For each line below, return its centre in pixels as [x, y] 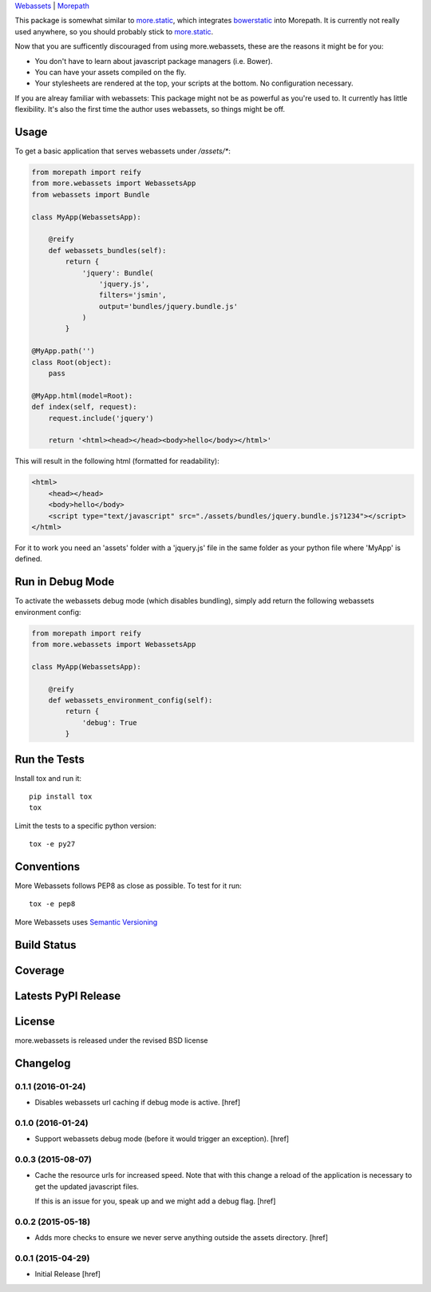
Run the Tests [50, 759]
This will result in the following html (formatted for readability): [117, 461]
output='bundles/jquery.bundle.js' [168, 306]
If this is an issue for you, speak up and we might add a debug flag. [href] [155, 1201]
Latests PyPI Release [68, 995]
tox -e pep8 [52, 904]
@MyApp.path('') [63, 351]
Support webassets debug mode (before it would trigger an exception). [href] [162, 1139]
